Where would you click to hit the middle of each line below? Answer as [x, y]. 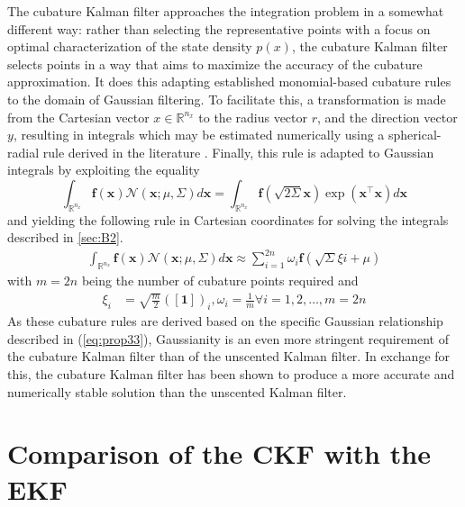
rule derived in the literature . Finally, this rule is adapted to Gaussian [238, 152]
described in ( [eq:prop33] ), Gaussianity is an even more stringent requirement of [228, 338]
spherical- [415, 135]
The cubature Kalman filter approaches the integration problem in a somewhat [226, 11]
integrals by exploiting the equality [104, 170]
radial [23, 152]
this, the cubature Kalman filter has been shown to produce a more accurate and [231, 373]
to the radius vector [253, 117]
